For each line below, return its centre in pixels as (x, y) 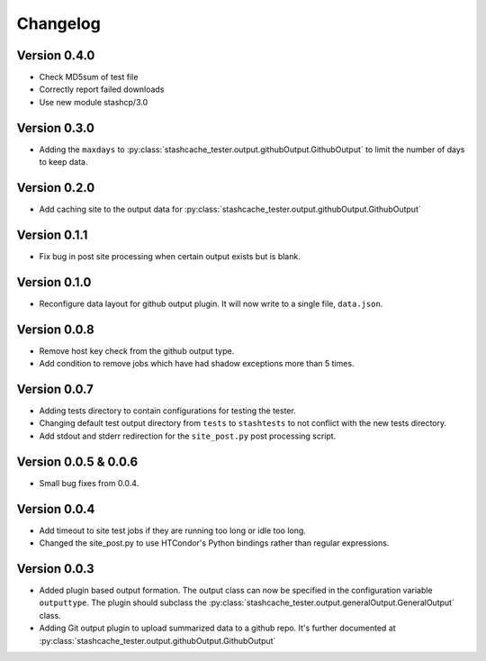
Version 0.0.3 (55, 569)
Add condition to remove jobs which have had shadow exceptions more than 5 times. (197, 364)
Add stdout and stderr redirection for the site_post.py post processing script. (188, 436)
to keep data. (63, 162)
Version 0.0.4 (56, 509)
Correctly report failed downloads (102, 89)
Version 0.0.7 (55, 389)
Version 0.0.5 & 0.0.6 (77, 462)
